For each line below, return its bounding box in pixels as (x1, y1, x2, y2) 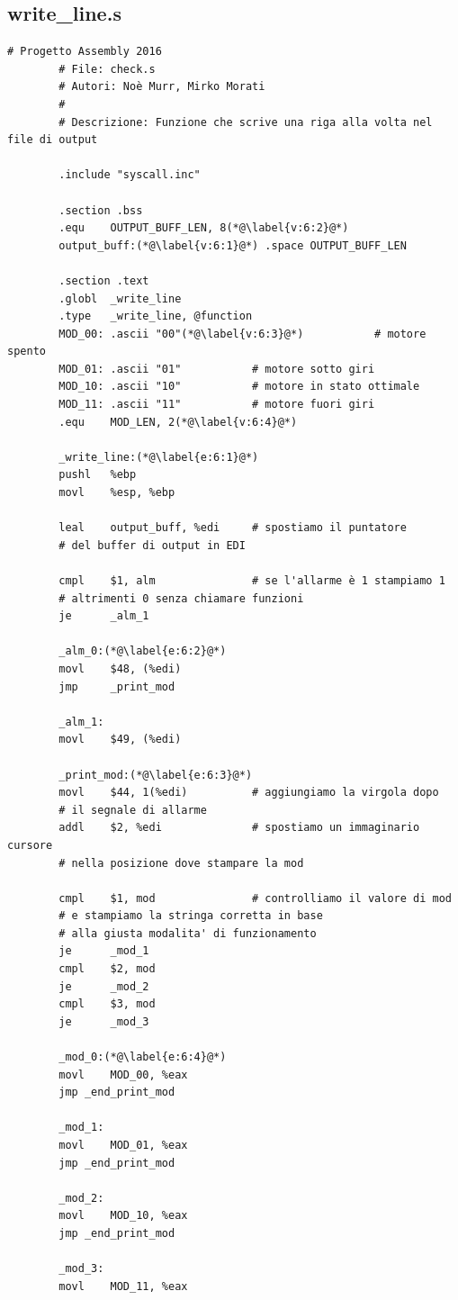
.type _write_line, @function (58, 310, 253, 323)
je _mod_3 (58, 1015, 149, 1028)
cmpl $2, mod (58, 962, 156, 976)
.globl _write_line (58, 292, 182, 305)
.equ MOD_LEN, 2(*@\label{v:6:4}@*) (58, 415, 298, 429)
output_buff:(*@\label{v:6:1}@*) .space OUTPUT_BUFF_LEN (58, 239, 407, 252)
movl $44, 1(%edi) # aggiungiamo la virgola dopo (58, 786, 439, 799)
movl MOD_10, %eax (58, 1209, 188, 1223)
